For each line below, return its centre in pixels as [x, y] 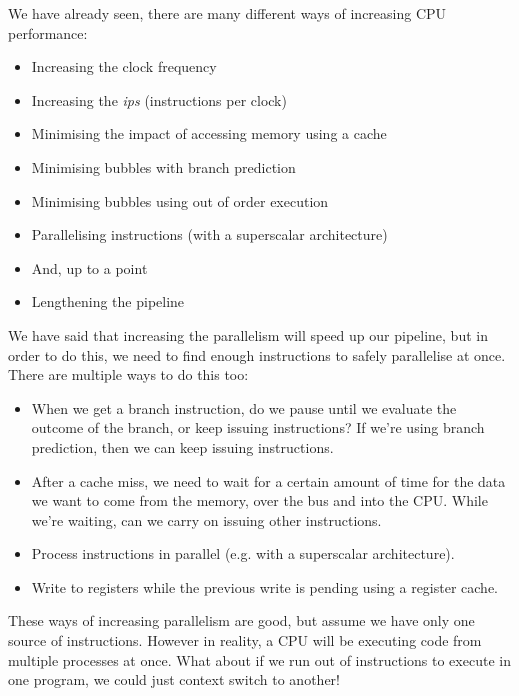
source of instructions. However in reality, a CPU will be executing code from [245, 640]
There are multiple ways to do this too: [128, 374]
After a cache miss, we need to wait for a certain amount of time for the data [268, 480]
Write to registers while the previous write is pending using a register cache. [265, 586]
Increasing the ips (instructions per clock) [159, 99]
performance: [48, 32]
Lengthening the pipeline [108, 301]
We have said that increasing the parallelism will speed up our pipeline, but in [248, 334]
